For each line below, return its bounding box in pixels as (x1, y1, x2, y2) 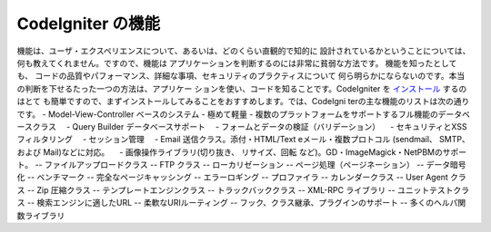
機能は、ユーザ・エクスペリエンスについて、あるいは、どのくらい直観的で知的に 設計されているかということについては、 (16, 45, 471, 56)
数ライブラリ (16, 209, 65, 221)
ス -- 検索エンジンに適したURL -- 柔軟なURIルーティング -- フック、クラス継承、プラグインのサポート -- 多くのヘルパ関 (16, 198, 466, 208)
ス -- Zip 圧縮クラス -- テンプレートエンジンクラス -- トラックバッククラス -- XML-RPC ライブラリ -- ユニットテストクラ (16, 184, 470, 195)
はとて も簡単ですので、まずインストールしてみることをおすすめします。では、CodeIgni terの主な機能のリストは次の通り (16, 96, 470, 107)
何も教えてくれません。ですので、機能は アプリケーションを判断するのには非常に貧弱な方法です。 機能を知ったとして (16, 57, 457, 68)
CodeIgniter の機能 (16, 14, 161, 34)
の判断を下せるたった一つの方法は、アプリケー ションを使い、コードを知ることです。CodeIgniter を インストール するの (16, 82, 467, 94)
